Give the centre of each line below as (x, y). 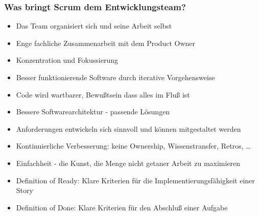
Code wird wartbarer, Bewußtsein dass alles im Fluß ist (103, 94)
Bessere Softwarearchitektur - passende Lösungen (93, 112)
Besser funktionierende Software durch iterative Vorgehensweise (115, 77)
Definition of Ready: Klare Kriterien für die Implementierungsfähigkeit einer (135, 180)
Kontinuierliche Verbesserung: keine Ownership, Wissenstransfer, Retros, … (133, 146)
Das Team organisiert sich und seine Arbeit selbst (94, 26)
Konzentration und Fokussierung (67, 60)
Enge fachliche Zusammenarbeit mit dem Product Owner (105, 43)
